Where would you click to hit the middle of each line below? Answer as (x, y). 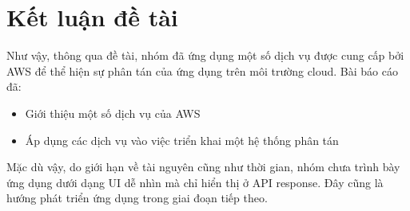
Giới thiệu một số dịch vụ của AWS (113, 113)
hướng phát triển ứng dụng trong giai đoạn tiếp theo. (137, 198)
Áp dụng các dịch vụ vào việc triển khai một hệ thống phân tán (182, 140)
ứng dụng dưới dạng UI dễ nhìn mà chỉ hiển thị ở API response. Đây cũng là (195, 182)
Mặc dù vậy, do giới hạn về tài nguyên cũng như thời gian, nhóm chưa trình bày (203, 167)
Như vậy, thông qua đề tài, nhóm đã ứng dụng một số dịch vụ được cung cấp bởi (205, 55)
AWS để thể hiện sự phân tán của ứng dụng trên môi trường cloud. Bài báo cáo (202, 70)
